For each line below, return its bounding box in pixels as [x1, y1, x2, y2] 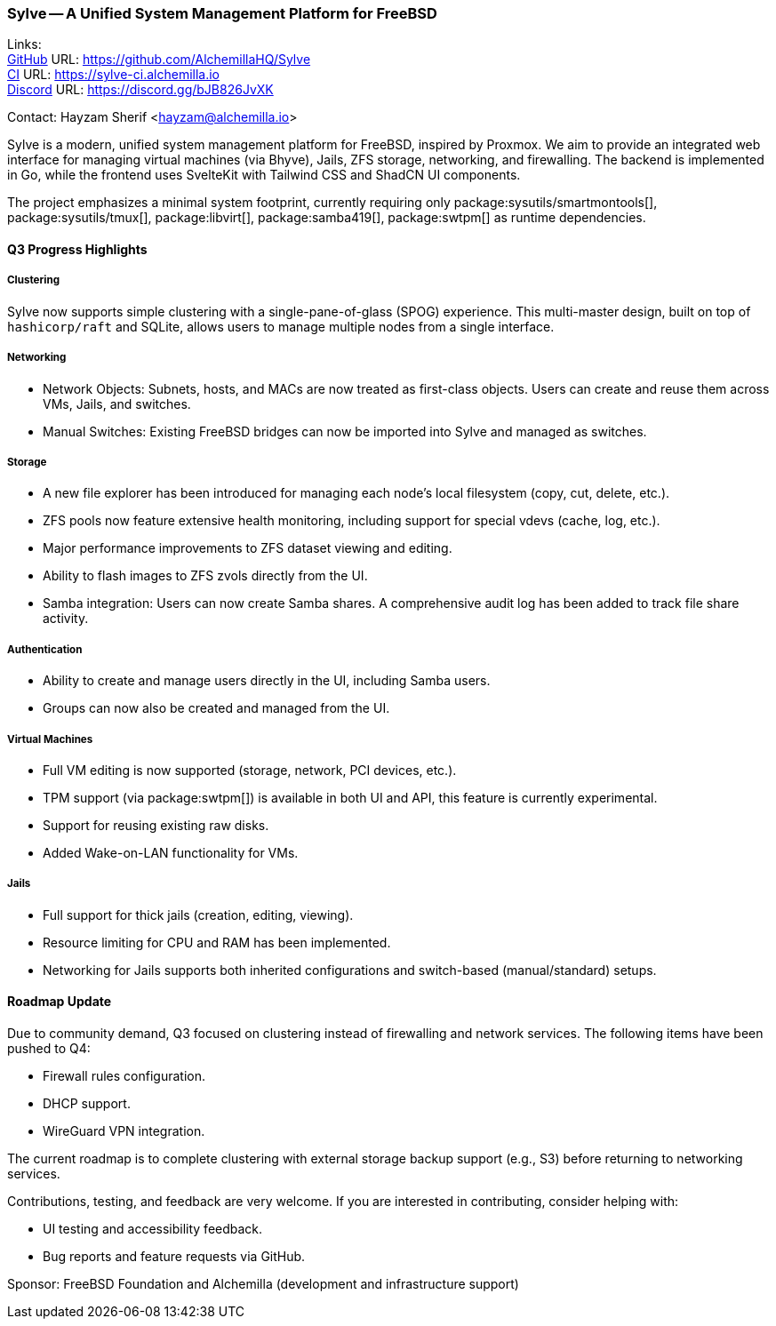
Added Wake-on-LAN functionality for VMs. [43, 844, 299, 860]
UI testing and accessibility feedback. [43, 1220, 263, 1236]
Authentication [7, 643, 83, 656]
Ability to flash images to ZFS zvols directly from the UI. [43, 568, 368, 584]
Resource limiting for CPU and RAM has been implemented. [43, 934, 391, 950]
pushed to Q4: [7, 1040, 91, 1056]
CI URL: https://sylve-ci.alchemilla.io [7, 67, 220, 83]
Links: [7, 36, 42, 52]
